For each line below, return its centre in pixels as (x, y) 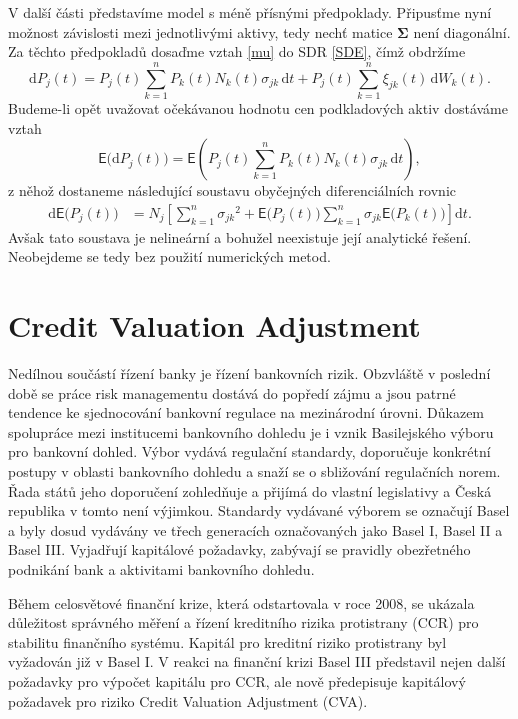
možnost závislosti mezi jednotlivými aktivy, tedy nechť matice (200, 31)
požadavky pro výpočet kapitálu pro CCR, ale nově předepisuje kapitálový (237, 680)
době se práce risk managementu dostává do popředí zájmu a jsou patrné (232, 392)
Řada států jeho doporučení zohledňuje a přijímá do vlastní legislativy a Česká (250, 490)
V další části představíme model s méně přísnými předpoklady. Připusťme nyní (250, 12)
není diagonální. (462, 31)
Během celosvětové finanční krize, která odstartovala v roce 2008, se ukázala (241, 602)
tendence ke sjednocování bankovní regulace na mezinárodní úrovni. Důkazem (246, 412)
